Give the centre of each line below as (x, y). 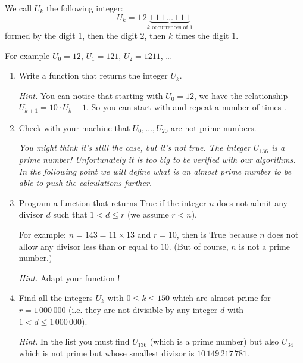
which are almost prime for (221, 298)
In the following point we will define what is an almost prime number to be (155, 171)
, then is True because (217, 235)
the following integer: (85, 8)
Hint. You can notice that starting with (91, 95)
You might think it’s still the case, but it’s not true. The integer (135, 148)
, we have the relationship (241, 95)
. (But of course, (199, 246)
